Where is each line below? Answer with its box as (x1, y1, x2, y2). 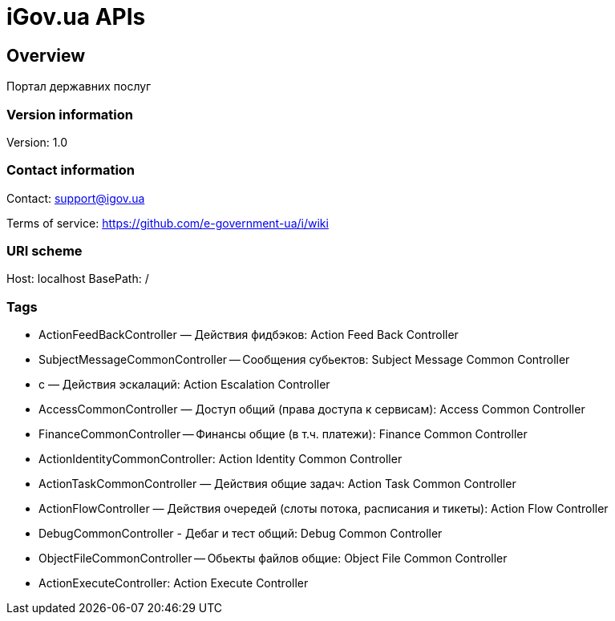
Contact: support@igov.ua (6, 191, 145, 205)
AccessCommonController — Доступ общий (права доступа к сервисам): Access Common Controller (38, 402, 585, 417)
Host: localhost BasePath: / (6, 272, 149, 286)
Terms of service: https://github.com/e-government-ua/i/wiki (6, 216, 329, 230)
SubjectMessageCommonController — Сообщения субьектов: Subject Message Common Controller (38, 353, 570, 367)
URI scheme (6, 243, 83, 260)
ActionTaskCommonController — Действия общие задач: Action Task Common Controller (38, 477, 516, 491)
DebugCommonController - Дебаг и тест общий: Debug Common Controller (38, 526, 443, 541)
